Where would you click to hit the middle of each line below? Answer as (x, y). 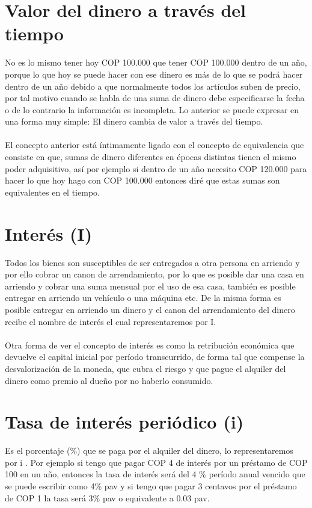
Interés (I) (49, 233)
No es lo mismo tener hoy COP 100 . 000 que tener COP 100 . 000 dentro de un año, (156, 62)
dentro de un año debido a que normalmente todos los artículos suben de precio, (153, 86)
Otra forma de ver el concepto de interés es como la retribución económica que (150, 345)
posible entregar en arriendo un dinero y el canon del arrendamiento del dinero (150, 309)
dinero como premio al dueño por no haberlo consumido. (109, 380)
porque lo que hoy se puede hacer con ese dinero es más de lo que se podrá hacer (154, 74)
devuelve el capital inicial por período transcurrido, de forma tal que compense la (155, 357)
